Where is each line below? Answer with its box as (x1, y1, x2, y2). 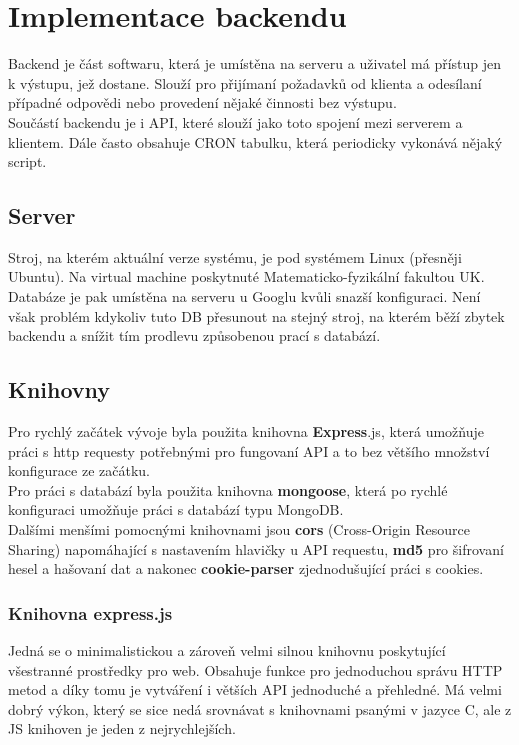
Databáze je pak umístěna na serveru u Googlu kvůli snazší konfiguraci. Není (8, 286, 481, 307)
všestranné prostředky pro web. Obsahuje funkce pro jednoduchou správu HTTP (8, 659, 503, 680)
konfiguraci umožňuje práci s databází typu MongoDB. (8, 499, 344, 520)
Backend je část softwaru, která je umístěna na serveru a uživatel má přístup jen (8, 53, 502, 74)
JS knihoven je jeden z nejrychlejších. (8, 718, 236, 739)
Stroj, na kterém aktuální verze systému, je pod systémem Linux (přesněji (8, 246, 462, 267)
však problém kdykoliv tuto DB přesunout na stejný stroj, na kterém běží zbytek (8, 305, 505, 326)
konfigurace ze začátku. (8, 460, 150, 481)
